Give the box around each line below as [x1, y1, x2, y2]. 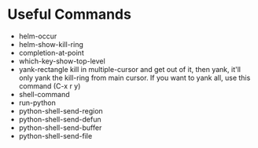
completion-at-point [18, 48, 84, 57]
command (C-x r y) [18, 81, 81, 91]
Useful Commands [7, 5, 131, 23]
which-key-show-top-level [18, 56, 105, 66]
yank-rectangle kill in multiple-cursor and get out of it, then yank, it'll [18, 64, 241, 74]
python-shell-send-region [18, 106, 103, 115]
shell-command [18, 89, 70, 99]
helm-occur [18, 31, 57, 41]
